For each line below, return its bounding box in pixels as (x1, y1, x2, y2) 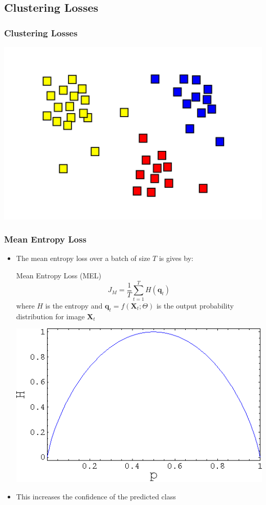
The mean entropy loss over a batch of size (16, 253, 150, 264)
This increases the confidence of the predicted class (16, 491, 176, 501)
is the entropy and (45, 300, 103, 311)
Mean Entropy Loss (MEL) (16, 270, 102, 281)
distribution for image (16, 311, 85, 321)
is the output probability (156, 300, 234, 311)
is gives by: (159, 253, 193, 264)
